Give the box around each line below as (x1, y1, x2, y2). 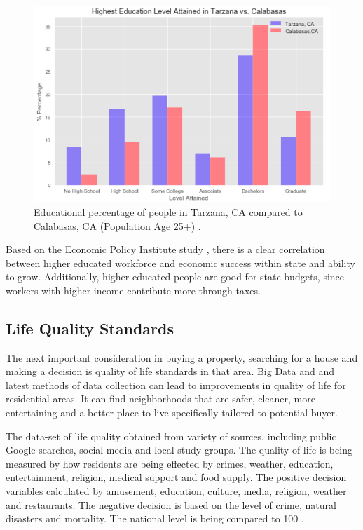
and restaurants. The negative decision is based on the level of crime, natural (6, 497, 336, 512)
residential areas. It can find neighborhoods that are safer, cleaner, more (6, 391, 315, 406)
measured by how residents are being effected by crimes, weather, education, (6, 456, 334, 470)
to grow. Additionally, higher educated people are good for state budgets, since (6, 269, 345, 284)
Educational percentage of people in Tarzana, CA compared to (34, 204, 303, 219)
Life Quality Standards (6, 317, 174, 339)
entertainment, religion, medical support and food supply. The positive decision (6, 470, 347, 484)
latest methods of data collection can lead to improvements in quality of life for (6, 377, 346, 392)
